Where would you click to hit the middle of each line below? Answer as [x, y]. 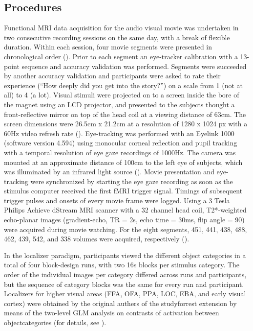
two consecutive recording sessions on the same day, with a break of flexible [117, 37]
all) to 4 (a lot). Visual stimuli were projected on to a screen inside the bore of [122, 95]
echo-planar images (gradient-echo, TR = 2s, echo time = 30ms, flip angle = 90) [124, 220]
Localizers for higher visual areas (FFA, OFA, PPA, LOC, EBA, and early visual [125, 294]
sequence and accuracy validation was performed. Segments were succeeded [134, 66]
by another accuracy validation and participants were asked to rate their [112, 76]
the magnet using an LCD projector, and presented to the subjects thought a [119, 104]
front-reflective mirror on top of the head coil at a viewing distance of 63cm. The [125, 114]
